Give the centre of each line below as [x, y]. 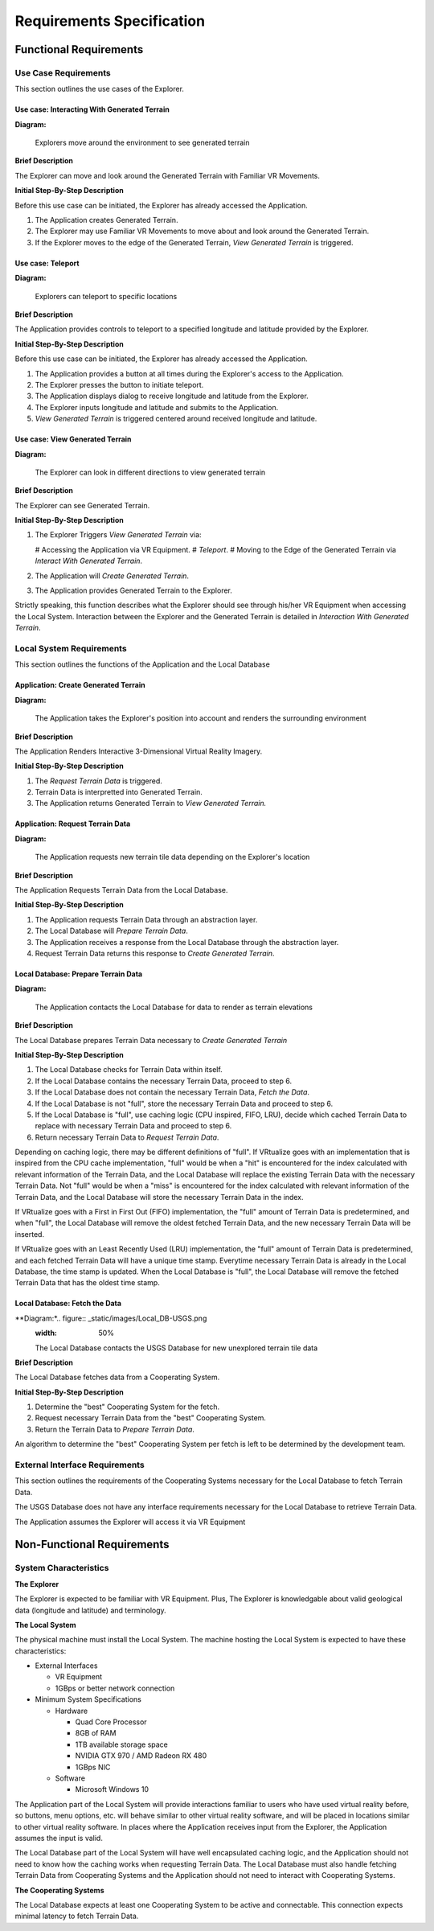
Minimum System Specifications [88, 1699]
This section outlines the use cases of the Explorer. [100, 89]
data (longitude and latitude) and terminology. [90, 1610]
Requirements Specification [110, 21]
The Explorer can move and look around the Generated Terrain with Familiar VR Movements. [168, 175]
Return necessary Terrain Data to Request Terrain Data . [127, 1137]
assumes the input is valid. [59, 1838]
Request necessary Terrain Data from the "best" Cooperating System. [151, 1418]
